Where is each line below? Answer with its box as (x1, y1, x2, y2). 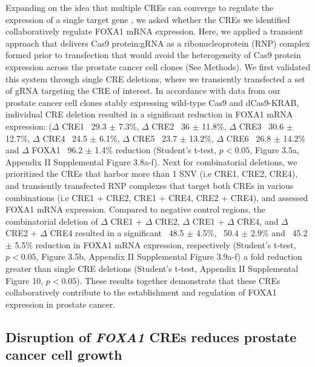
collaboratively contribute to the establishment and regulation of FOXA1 (5, 286, 277, 299)
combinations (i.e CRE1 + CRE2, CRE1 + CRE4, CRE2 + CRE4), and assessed (5, 191, 308, 203)
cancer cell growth (5, 345, 122, 364)
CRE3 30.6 (239, 119, 284, 132)
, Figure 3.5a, (250, 144, 299, 156)
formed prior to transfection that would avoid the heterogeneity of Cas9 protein (5, 48, 301, 61)
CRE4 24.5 (42, 131, 87, 144)
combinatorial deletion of (5, 214, 98, 227)
